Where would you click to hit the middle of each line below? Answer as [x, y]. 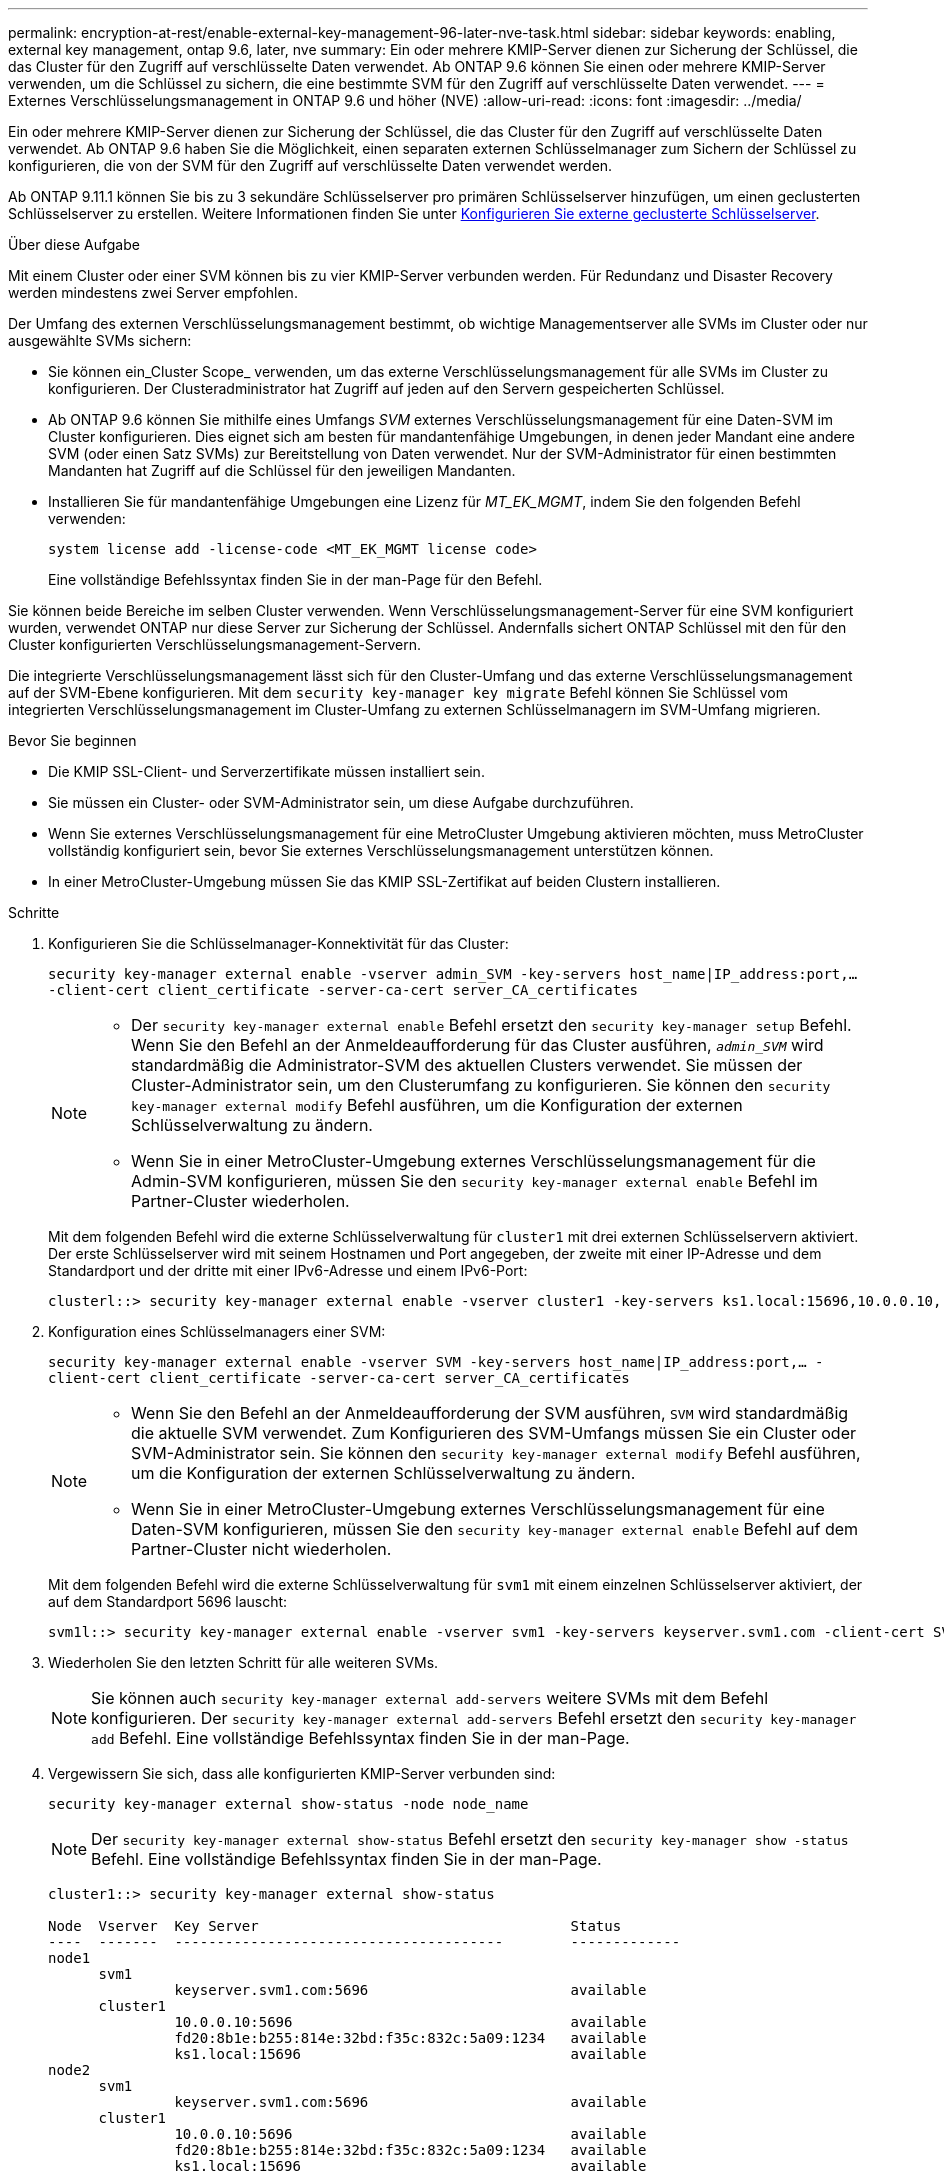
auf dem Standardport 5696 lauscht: [168, 1601]
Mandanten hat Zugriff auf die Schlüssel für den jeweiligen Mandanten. [282, 470]
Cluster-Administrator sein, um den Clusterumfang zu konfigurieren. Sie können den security [481, 1085]
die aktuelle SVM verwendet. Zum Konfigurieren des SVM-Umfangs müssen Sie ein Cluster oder [493, 1433]
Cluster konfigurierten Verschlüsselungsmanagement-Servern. [215, 644]
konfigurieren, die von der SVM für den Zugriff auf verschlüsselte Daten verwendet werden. [310, 165]
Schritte [34, 912]
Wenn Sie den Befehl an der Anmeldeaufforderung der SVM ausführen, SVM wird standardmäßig [490, 1413]
